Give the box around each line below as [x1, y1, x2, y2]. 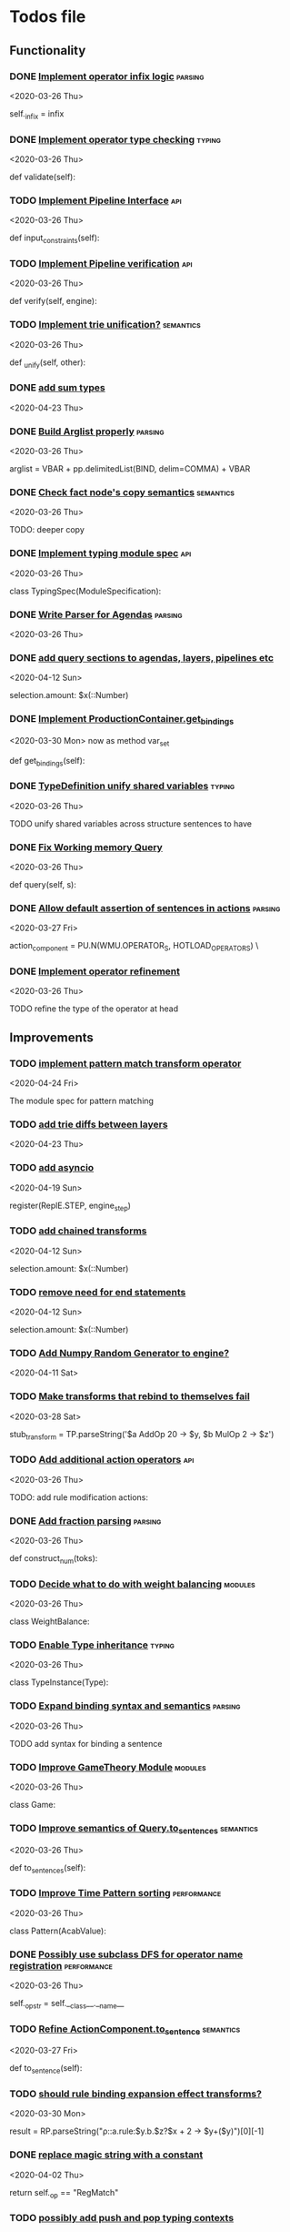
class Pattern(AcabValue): [9, 1925, 106, 1936]
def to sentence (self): [9, 2063, 83, 2076]
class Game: [9, 1800, 56, 1811]
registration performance [9, 1959, 114, 1972]
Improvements [9, 1030, 94, 1045]
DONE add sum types [9, 381, 106, 394]
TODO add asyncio [9, 1162, 95, 1174]
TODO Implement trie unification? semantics [9, 319, 202, 331]
